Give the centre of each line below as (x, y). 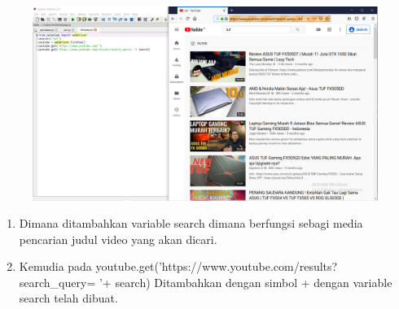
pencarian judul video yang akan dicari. (118, 239)
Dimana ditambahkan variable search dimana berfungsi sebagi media (191, 223)
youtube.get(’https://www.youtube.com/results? (217, 266)
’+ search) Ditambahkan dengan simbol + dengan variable (246, 282)
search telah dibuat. (68, 298)
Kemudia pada (55, 266)
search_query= (57, 282)
